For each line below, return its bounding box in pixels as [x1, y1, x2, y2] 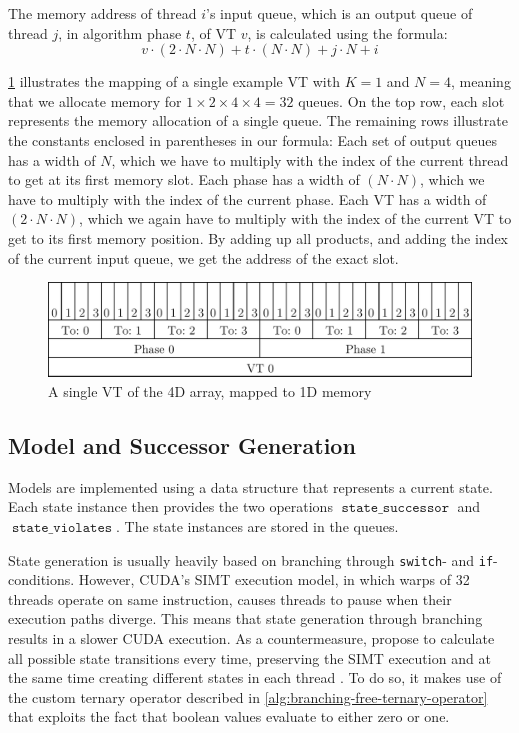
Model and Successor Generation [8, 429, 356, 460]
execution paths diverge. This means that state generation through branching [8, 608, 483, 629]
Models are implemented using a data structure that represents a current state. [8, 476, 493, 497]
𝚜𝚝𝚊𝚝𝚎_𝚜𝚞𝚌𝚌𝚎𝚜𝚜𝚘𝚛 [341, 501, 449, 516]
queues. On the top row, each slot [298, 90, 505, 111]
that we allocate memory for [8, 90, 182, 111]
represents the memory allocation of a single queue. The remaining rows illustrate [8, 110, 508, 131]
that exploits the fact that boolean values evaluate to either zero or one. [8, 706, 450, 727]
